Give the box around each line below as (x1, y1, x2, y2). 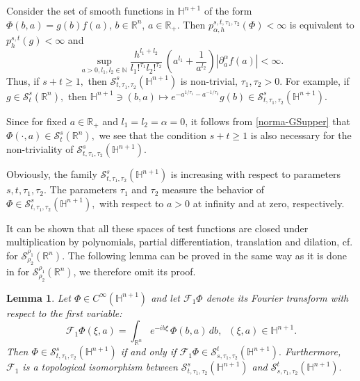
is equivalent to (289, 17, 354, 31)
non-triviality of (6, 142, 74, 156)
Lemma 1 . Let (6, 290, 71, 305)
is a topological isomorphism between (22, 359, 178, 374)
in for (6, 264, 30, 279)
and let (151, 290, 180, 305)
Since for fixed (6, 113, 67, 128)
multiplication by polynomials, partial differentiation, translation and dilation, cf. (6, 234, 353, 249)
